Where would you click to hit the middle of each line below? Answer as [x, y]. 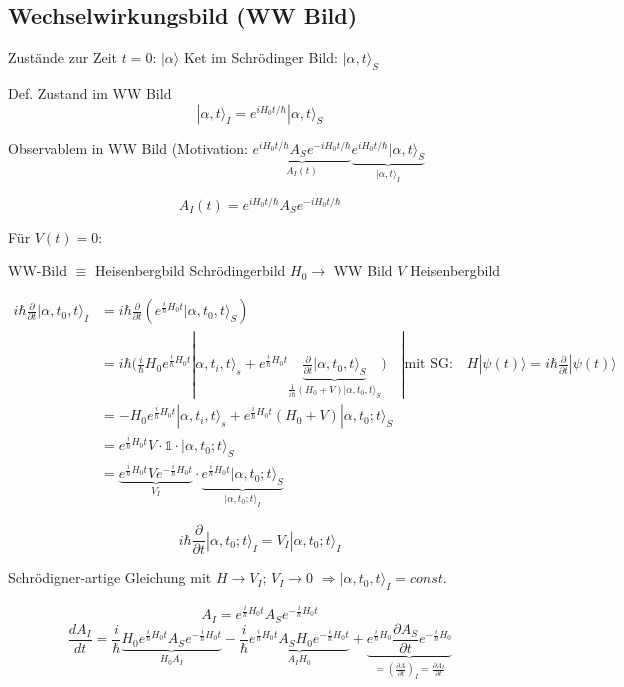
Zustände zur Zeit [63, 57]
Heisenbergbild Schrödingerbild [190, 270]
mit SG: [428, 364]
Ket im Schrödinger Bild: [260, 57]
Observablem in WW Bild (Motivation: [128, 147]
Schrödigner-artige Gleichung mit [110, 577]
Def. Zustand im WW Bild [90, 93]
